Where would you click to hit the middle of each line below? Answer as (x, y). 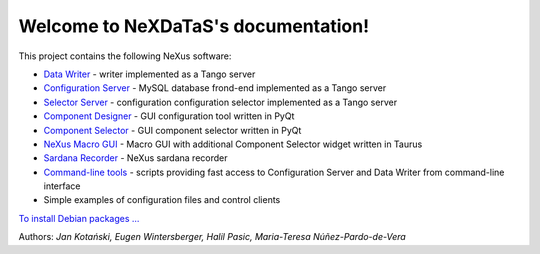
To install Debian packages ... (79, 218)
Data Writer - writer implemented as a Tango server (149, 74)
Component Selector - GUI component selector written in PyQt (172, 130)
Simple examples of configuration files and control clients (162, 200)
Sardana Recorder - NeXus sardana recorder (136, 158)
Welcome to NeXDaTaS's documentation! (194, 26)
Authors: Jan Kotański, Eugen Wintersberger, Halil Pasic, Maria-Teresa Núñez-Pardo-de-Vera (212, 237)
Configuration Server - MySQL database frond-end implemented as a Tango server (215, 88)
